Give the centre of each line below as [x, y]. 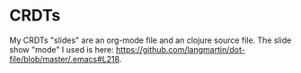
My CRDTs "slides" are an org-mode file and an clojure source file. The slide [150, 40]
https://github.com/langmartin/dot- [180, 49]
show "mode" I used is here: [62, 49]
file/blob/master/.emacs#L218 [64, 59]
